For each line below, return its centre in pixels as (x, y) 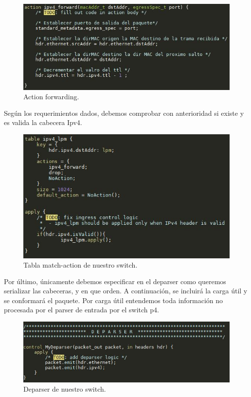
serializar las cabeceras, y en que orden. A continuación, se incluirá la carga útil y (126, 291)
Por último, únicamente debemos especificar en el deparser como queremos (115, 281)
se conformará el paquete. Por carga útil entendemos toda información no (114, 300)
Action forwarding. (51, 97)
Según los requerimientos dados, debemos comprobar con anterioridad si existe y (124, 113)
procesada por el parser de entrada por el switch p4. (81, 310)
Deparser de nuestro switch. (65, 389)
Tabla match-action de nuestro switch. (81, 265)
